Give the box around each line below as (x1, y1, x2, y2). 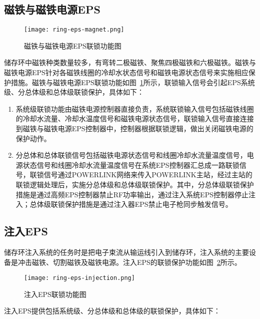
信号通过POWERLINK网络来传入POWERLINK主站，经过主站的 (43, 169, 252, 180)
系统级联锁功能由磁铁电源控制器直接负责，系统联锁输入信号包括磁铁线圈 (15, 103, 254, 114)
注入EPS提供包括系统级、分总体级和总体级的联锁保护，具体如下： (4, 305, 220, 316)
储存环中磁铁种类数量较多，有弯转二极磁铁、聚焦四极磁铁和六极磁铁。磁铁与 (4, 57, 256, 68)
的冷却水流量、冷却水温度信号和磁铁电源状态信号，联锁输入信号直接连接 (15, 113, 254, 124)
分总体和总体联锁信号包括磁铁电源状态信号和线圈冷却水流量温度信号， (15, 150, 247, 160)
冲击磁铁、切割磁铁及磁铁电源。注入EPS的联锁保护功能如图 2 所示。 (17, 256, 241, 267)
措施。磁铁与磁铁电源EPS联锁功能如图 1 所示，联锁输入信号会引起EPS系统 (10, 77, 255, 87)
